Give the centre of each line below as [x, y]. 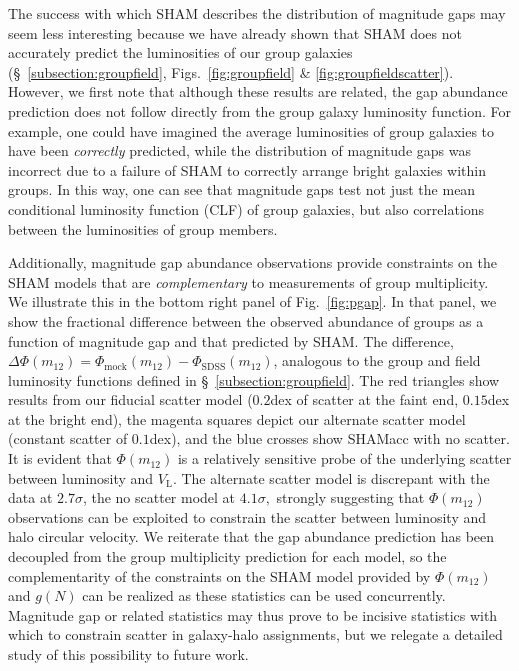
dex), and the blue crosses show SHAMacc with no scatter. [329, 438]
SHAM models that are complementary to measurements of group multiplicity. [248, 281]
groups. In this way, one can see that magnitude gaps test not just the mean [242, 189]
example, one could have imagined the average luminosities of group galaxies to [251, 130]
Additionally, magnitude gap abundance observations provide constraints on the [252, 262]
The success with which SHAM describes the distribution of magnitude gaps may [257, 13]
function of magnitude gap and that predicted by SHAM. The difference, [231, 340]
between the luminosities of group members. [143, 228]
